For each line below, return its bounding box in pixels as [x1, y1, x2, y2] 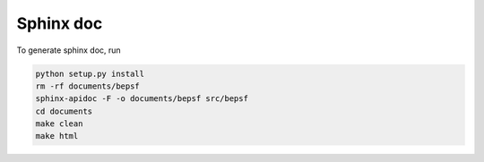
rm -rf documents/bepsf [35, 81, 141, 91]
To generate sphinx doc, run [16, 45, 121, 55]
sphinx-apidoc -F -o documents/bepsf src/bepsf [35, 94, 248, 104]
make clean [35, 119, 83, 129]
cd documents [35, 106, 93, 116]
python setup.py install [35, 68, 145, 79]
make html [35, 131, 79, 141]
